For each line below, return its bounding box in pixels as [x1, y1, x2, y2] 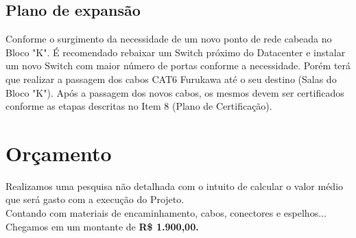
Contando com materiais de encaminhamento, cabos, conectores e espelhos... [5, 206, 327, 220]
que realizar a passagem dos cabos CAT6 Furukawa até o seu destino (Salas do [5, 71, 337, 86]
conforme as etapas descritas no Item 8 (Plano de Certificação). [5, 99, 272, 113]
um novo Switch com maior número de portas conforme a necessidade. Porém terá [5, 58, 351, 73]
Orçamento [5, 139, 112, 167]
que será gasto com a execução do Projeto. [5, 192, 185, 206]
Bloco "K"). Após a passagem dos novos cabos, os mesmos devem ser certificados [5, 85, 344, 99]
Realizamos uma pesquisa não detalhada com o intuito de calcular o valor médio [5, 178, 344, 193]
